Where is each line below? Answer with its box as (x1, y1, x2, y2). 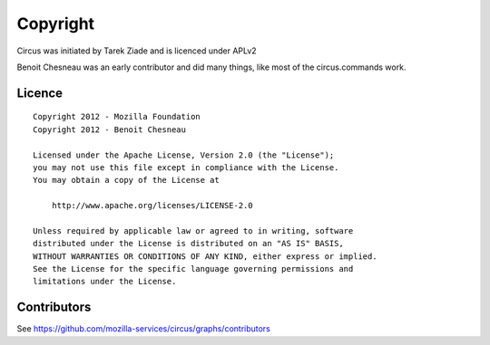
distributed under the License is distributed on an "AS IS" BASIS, (33, 238, 344, 249)
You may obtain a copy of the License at (33, 175, 220, 186)
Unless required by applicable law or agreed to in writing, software (33, 225, 354, 235)
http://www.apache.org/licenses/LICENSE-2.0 (51, 200, 253, 211)
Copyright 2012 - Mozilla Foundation (33, 111, 201, 122)
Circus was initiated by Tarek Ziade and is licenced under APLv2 (16, 45, 258, 56)
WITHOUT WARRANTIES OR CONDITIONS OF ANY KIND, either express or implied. (33, 251, 377, 262)
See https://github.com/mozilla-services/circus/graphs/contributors (16, 323, 271, 334)
